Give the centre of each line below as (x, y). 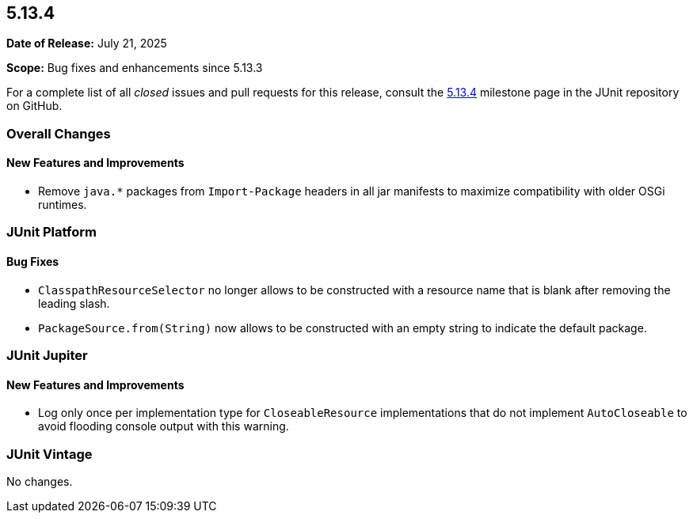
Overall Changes (59, 133)
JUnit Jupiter (47, 355)
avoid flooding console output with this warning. (164, 426)
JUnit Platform (51, 232)
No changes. (40, 481)
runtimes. (63, 205)
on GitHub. (34, 106)
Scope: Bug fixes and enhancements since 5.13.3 (135, 68)
